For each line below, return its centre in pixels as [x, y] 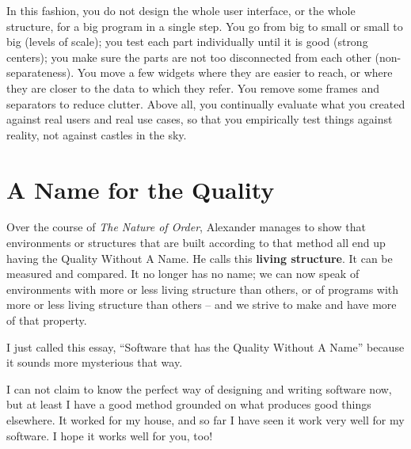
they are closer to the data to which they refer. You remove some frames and [193, 88]
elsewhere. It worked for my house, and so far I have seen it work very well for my [205, 420]
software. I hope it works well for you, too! [110, 435]
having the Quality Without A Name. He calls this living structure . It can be [200, 258]
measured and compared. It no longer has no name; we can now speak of [183, 274]
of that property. [47, 320]
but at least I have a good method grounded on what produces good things [189, 404]
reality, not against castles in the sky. [97, 134]
